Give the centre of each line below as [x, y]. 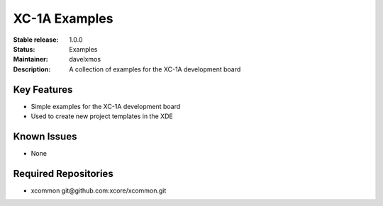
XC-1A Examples [63, 18]
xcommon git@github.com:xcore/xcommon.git [99, 190]
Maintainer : [31, 59]
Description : [32, 69]
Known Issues [45, 136]
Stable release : [36, 40]
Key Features [43, 90]
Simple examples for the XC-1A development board [106, 106]
